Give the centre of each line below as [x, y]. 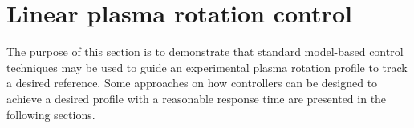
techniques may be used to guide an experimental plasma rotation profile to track [207, 67]
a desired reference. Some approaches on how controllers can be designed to [192, 83]
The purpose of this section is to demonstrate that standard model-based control [205, 52]
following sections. [51, 114]
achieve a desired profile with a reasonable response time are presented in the [197, 98]
